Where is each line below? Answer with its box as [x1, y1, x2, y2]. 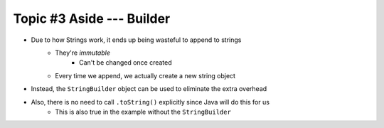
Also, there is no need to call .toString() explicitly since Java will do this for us [31, 97, 270, 106]
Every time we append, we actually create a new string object [55, 71, 236, 80]
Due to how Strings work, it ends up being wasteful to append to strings [31, 36, 242, 44]
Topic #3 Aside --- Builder [13, 11, 171, 26]
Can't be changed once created [79, 58, 172, 67]
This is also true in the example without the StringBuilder [55, 107, 231, 116]
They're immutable [55, 48, 110, 57]
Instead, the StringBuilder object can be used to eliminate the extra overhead [31, 85, 267, 93]
